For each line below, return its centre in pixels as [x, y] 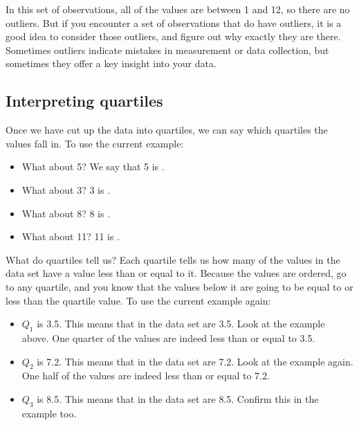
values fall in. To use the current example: [95, 143]
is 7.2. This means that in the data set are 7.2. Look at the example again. [195, 361]
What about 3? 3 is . [66, 189]
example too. [49, 413]
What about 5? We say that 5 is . [93, 166]
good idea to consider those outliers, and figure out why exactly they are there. [173, 36]
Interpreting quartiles [84, 101]
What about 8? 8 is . [66, 213]
